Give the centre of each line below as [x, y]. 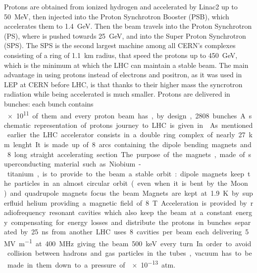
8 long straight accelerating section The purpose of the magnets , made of [126, 154]
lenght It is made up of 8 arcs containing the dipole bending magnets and [132, 144]
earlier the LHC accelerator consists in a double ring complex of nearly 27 [126, 135]
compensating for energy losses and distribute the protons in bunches [121, 222]
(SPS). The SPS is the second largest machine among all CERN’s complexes [120, 45]
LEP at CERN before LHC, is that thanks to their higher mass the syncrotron [123, 84]
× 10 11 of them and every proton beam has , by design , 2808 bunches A [126, 114]
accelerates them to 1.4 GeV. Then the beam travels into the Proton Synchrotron [128, 26]
